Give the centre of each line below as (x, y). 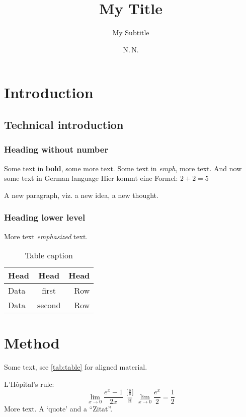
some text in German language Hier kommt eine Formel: (91, 178)
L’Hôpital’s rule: (29, 384)
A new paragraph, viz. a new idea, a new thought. (81, 195)
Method (32, 343)
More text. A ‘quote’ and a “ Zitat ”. (58, 409)
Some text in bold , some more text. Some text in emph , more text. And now (123, 168)
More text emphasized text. (46, 236)
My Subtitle (131, 32)
